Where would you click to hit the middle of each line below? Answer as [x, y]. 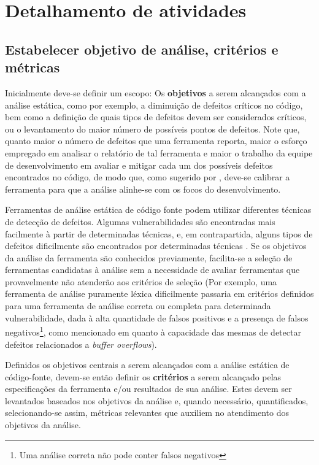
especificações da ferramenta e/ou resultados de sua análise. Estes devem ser [148, 389]
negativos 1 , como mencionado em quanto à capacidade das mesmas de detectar [153, 331]
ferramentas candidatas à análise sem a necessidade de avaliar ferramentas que [152, 270]
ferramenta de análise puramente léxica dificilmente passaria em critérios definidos [159, 294]
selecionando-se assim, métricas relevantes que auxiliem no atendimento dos [147, 413]
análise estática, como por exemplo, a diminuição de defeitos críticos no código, [154, 105]
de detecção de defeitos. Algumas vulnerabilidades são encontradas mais [140, 221]
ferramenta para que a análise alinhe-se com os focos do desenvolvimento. [143, 189]
